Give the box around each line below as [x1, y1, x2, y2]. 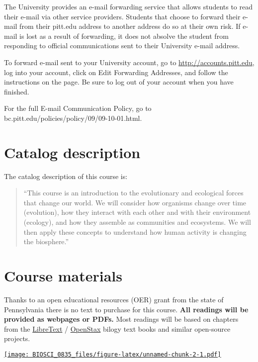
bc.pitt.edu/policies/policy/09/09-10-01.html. [4, 112, 142, 123]
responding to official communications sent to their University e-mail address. [4, 40, 240, 51]
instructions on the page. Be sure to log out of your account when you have [4, 77, 234, 87]
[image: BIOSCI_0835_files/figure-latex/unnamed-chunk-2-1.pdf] [4, 351, 221, 358]
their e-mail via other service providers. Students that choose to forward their [4, 11, 241, 21]
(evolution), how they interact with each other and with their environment [23, 207, 251, 217]
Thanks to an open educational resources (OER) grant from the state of [4, 294, 224, 304]
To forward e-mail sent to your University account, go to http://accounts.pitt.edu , [4, 57, 255, 67]
